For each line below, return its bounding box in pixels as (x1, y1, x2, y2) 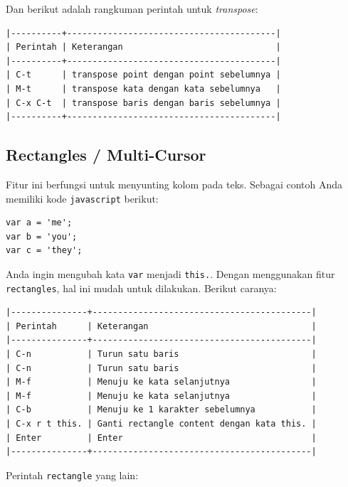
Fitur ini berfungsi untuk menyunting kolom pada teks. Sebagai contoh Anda (6, 176, 343, 191)
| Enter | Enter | (6, 432, 317, 443)
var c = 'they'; (6, 245, 83, 256)
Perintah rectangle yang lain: (6, 467, 139, 482)
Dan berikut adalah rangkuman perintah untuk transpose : (6, 1, 258, 16)
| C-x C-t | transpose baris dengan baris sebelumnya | (6, 97, 281, 108)
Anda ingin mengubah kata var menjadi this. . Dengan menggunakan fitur (6, 266, 335, 281)
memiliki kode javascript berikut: (6, 191, 159, 205)
